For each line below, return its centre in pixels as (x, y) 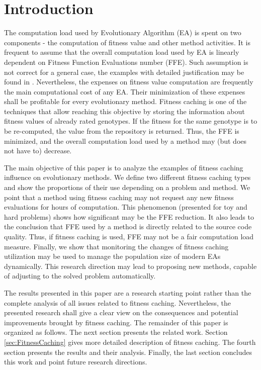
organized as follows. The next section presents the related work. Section (116, 332)
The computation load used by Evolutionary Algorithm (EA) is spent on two (123, 32)
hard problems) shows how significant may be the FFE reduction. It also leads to (129, 216)
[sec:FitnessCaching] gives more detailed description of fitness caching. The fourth (130, 342)
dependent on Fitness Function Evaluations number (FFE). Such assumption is (126, 62)
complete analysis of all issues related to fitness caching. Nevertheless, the (118, 302)
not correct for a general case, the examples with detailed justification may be (124, 72)
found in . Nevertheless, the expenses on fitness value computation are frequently (129, 82)
